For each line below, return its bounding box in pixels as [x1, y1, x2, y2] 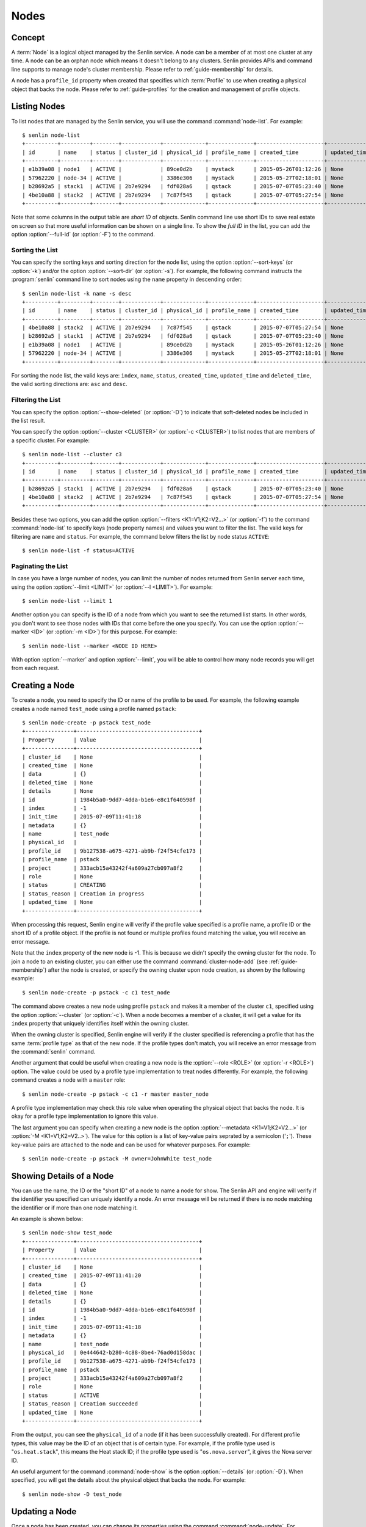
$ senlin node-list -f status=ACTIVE [22, 547, 135, 554]
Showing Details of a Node [11, 1170, 114, 1181]
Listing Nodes [11, 101, 65, 112]
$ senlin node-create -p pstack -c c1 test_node [22, 989, 170, 996]
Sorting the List [11, 246, 58, 254]
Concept [11, 32, 45, 43]
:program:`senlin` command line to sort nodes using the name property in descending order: [11, 275, 242, 283]
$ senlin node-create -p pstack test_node [22, 720, 151, 726]
